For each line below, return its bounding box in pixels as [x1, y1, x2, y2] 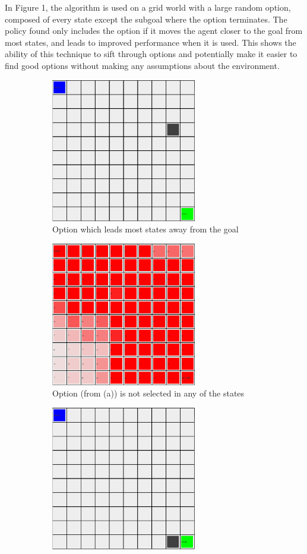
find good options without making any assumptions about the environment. [5, 59, 280, 71]
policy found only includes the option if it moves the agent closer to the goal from [5, 24, 303, 37]
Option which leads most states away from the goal [52, 223, 239, 235]
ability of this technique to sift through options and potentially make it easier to [5, 48, 297, 60]
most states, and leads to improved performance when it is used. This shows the [5, 36, 296, 48]
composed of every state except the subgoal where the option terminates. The [5, 12, 287, 25]
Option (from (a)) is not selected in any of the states [52, 387, 245, 399]
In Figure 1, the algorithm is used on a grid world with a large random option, [5, 1, 291, 13]
